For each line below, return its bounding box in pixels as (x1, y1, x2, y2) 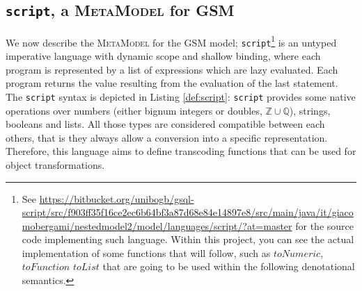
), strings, (289, 103, 331, 117)
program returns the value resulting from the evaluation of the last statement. (6, 76, 338, 90)
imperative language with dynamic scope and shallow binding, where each (6, 49, 321, 63)
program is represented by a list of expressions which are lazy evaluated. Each (6, 62, 338, 76)
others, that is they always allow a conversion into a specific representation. (6, 130, 328, 144)
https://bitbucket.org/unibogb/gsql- (39, 191, 194, 206)
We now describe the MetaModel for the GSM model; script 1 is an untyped (6, 33, 337, 49)
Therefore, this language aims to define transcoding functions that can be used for (6, 144, 356, 158)
